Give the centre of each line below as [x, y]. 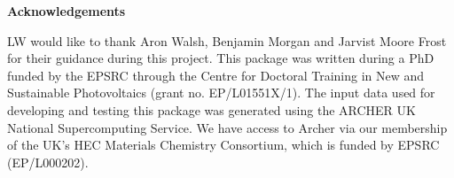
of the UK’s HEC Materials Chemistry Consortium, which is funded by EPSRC [223, 145]
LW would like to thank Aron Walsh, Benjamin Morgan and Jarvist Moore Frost [227, 40]
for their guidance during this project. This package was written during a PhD [221, 58]
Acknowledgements [67, 11]
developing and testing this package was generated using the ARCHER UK [211, 109]
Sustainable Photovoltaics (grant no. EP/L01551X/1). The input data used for [221, 93]
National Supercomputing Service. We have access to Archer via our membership [227, 127]
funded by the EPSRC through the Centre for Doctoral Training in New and [216, 75]
